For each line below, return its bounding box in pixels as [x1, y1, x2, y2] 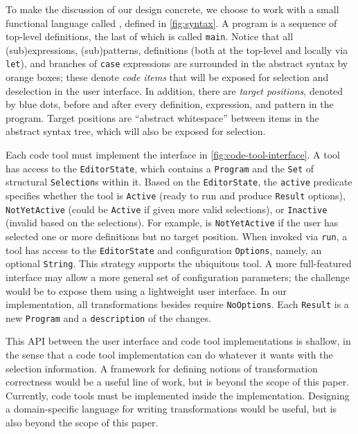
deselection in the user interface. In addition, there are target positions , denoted [6, 83, 343, 98]
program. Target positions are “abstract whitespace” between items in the [6, 110, 319, 125]
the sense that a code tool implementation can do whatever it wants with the [6, 347, 333, 361]
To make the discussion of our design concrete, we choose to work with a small [6, 2, 339, 16]
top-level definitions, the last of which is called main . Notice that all [6, 29, 294, 44]
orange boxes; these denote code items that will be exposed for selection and [6, 70, 329, 84]
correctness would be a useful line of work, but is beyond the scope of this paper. [6, 374, 350, 389]
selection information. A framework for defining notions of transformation [6, 361, 318, 375]
